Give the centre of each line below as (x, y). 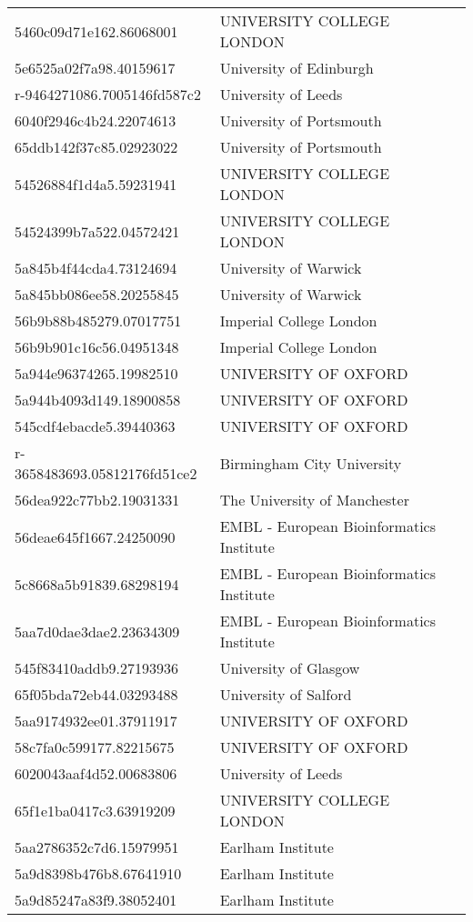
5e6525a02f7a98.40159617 (95, 68)
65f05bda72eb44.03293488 (96, 694)
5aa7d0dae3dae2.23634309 (97, 631)
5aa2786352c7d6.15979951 (97, 847)
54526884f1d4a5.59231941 (96, 184)
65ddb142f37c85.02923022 (96, 147)
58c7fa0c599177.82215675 (95, 747)
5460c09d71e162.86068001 (96, 31)
